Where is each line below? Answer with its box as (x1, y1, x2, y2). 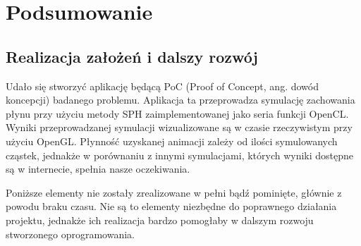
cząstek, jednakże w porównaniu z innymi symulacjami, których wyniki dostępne (6, 147, 354, 162)
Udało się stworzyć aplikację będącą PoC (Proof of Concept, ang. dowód (6, 78, 319, 93)
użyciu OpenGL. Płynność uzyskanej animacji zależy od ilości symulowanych (6, 133, 338, 148)
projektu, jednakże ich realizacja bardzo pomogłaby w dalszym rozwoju (6, 212, 314, 227)
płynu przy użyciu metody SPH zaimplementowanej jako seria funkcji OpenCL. (6, 106, 349, 121)
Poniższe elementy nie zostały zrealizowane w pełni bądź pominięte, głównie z (6, 185, 342, 199)
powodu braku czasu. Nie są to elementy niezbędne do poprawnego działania (6, 199, 337, 214)
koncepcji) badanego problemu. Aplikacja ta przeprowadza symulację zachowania (6, 92, 355, 107)
